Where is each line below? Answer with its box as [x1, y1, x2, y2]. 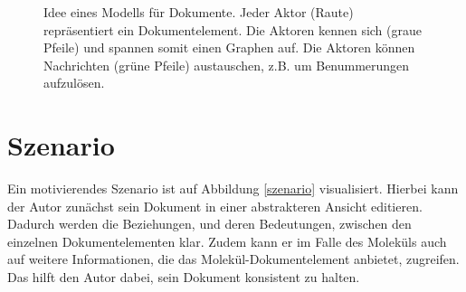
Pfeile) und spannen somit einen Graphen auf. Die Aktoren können [43, 38, 415, 57]
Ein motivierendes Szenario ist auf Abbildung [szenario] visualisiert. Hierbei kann [7, 179, 459, 198]
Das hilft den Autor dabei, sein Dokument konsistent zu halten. [7, 268, 360, 287]
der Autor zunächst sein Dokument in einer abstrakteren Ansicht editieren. [7, 196, 423, 215]
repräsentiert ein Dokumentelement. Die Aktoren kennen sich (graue [43, 20, 422, 39]
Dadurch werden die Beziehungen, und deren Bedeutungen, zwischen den [7, 214, 412, 233]
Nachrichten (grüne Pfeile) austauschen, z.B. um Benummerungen [43, 55, 410, 74]
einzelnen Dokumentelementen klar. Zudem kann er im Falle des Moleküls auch [7, 231, 447, 250]
